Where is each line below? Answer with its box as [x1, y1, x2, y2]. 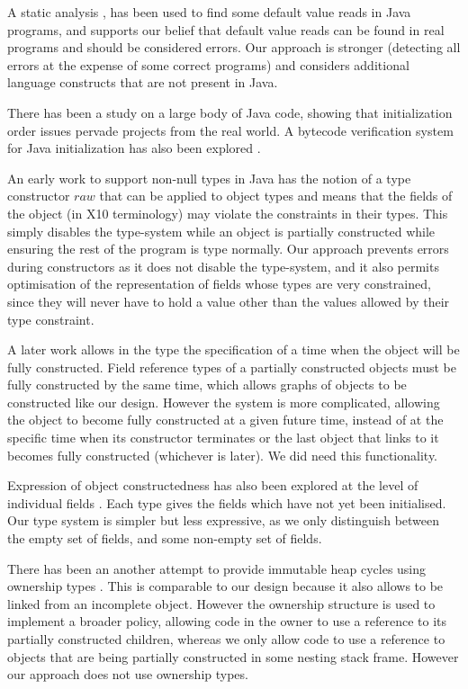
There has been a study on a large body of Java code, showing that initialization [7, 103, 453, 121]
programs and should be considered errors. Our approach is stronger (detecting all [7, 38, 461, 57]
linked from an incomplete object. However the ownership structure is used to [7, 594, 436, 613]
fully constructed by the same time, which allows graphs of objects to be [7, 375, 407, 394]
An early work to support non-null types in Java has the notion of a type [7, 168, 411, 187]
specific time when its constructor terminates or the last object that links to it [7, 428, 439, 447]
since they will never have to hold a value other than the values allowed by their [7, 291, 450, 310]
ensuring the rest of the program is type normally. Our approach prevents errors [7, 239, 449, 258]
